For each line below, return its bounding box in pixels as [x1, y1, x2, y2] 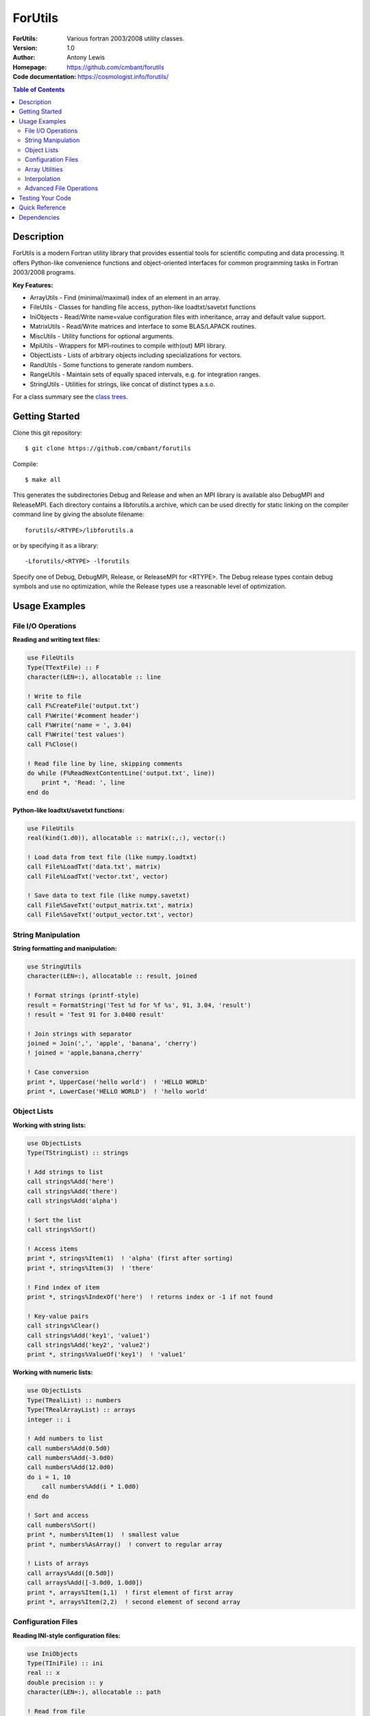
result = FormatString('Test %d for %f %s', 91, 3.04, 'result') [27, 1001, 251, 1009]
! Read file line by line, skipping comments [27, 759, 183, 767]
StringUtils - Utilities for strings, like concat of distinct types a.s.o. [29, 380, 216, 388]
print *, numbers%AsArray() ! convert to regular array [27, 1540, 223, 1548]
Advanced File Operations [25, 184, 99, 192]
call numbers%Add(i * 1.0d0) [41, 1483, 140, 1491]
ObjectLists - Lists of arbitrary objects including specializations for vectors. [29, 351, 243, 360]
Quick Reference [18, 203, 66, 212]
